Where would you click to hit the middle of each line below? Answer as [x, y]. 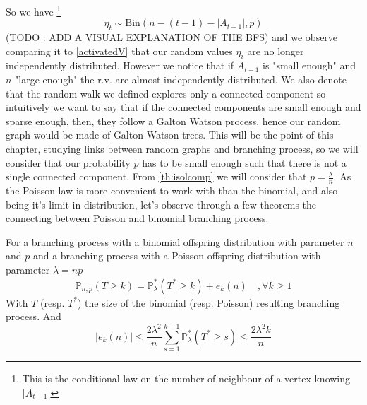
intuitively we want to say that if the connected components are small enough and [183, 107]
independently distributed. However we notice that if [120, 65]
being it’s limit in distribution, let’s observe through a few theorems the [161, 204]
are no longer [276, 51]
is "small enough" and [309, 65]
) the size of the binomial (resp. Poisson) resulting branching [209, 302]
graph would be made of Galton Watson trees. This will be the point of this [170, 135]
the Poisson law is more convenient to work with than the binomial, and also [172, 190]
